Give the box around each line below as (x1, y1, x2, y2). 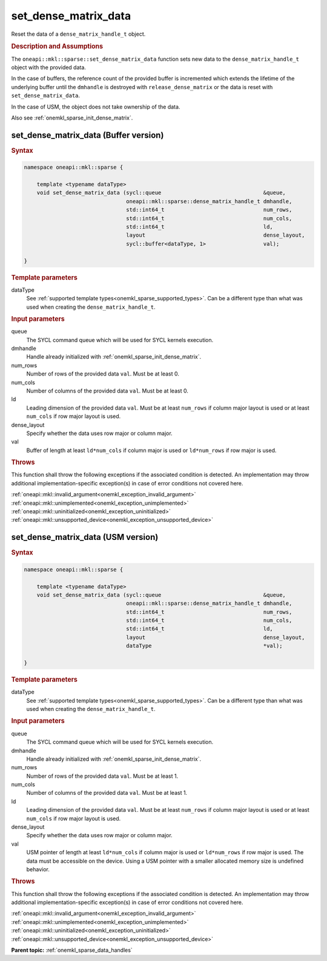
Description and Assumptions (11, 42, 103, 51)
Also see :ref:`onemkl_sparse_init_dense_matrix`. (11, 114, 133, 121)
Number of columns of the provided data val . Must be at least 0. (26, 387, 189, 394)
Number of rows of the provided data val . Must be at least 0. (26, 370, 180, 377)
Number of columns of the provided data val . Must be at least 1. (26, 789, 188, 797)
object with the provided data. (11, 64, 86, 71)
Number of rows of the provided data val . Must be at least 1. (26, 772, 179, 780)
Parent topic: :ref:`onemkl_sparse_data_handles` (11, 946, 133, 954)
